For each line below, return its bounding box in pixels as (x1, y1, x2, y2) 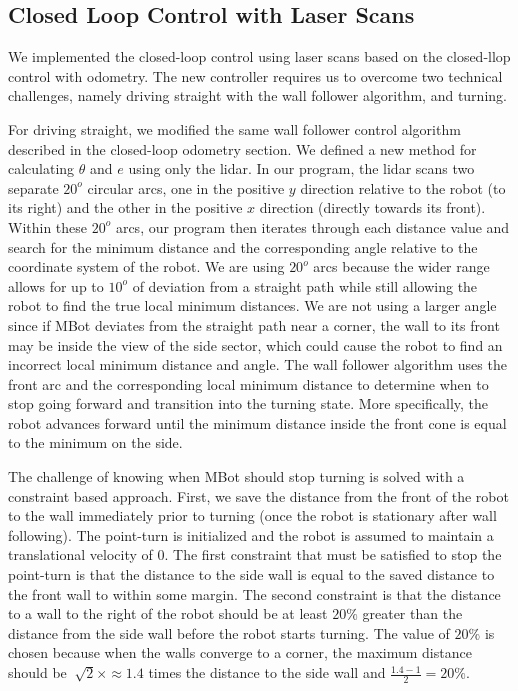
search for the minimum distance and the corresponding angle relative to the (8, 236, 478, 257)
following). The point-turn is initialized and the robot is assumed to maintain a (8, 524, 494, 545)
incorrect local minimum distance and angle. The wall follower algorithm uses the (8, 354, 507, 375)
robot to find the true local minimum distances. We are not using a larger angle (8, 295, 497, 316)
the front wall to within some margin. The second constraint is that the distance (8, 583, 501, 604)
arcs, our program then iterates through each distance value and (115, 216, 510, 237)
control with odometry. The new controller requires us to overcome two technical (8, 65, 503, 86)
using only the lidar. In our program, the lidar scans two (128, 158, 475, 179)
